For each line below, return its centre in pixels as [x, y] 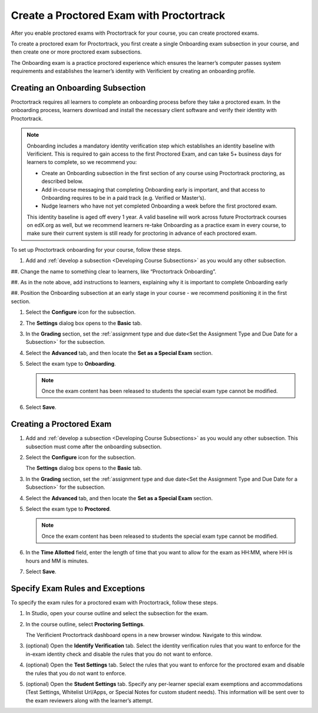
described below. [62, 181]
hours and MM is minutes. [57, 561]
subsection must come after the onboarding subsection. [94, 446]
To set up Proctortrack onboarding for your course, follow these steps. [96, 249]
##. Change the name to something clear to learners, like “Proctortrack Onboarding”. [114, 271]
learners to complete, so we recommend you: [82, 162]
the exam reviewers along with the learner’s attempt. [89, 700]
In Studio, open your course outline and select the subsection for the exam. [117, 613]
